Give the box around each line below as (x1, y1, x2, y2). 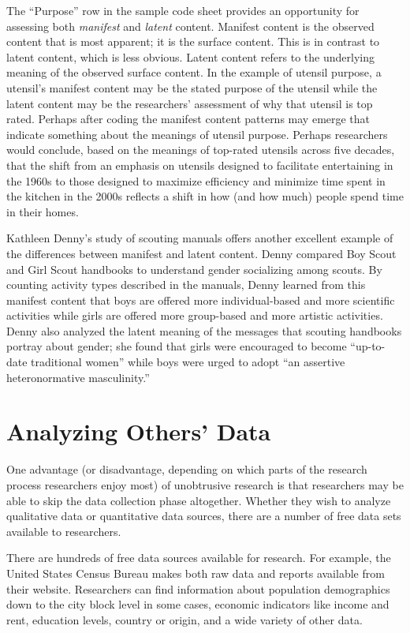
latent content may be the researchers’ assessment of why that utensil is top (6, 95, 373, 111)
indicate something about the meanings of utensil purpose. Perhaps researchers (6, 125, 388, 142)
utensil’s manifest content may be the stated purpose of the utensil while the (6, 79, 378, 96)
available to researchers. (6, 523, 121, 539)
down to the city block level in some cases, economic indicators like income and (6, 596, 389, 612)
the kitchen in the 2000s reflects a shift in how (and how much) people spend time (6, 188, 404, 204)
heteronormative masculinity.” (6, 369, 150, 385)
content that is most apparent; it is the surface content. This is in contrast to (6, 33, 380, 50)
